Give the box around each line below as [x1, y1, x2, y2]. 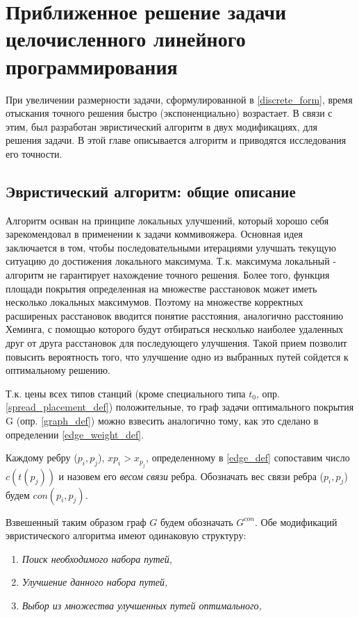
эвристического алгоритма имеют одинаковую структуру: [6, 528, 247, 543]
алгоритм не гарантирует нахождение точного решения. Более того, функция [6, 268, 330, 282]
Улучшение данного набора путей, [22, 575, 168, 589]
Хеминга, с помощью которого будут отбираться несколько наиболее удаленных [6, 322, 344, 336]
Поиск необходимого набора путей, [22, 551, 173, 566]
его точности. [6, 146, 62, 161]
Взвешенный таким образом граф [6, 514, 147, 529]
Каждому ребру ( [6, 450, 78, 465]
